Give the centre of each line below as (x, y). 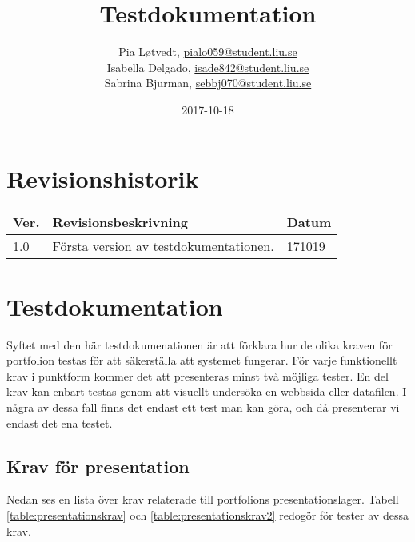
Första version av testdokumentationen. (163, 246)
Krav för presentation (98, 466)
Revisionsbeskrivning (120, 222)
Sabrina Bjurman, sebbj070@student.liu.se (208, 83)
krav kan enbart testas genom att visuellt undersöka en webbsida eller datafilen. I (207, 391)
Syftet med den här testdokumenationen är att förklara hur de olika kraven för (200, 344)
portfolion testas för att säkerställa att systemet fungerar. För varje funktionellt (202, 360)
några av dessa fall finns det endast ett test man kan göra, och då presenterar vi (203, 406)
